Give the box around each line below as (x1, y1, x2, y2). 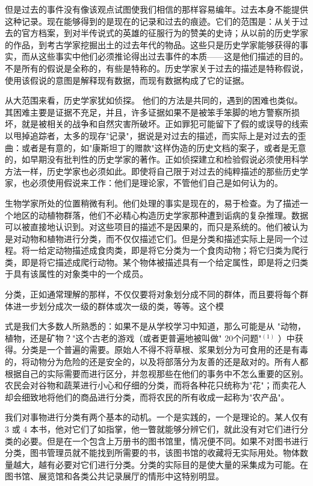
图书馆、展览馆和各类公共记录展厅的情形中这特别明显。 (5, 470, 224, 482)
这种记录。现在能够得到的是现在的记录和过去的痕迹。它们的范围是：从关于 (5, 14, 300, 27)
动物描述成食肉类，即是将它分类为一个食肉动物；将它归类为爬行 (55, 244, 308, 257)
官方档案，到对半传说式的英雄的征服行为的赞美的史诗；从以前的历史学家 (21, 26, 308, 39)
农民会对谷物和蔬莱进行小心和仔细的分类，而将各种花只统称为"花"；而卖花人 (5, 379, 306, 391)
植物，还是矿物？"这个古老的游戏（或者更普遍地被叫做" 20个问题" (5, 331, 262, 344)
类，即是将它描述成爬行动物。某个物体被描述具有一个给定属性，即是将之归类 (5, 255, 308, 268)
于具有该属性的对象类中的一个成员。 (5, 267, 148, 280)
